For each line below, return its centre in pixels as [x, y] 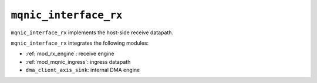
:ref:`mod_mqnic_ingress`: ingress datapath [78, 62]
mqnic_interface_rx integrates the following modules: [80, 43]
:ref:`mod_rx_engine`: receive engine [70, 54]
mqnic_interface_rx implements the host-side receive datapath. [92, 33]
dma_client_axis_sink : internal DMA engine [83, 70]
